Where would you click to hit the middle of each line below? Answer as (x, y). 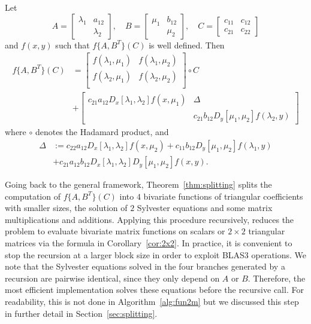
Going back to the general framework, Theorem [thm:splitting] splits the (138, 184)
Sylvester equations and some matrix (205, 208)
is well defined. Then (187, 45)
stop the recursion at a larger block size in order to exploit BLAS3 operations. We (156, 254)
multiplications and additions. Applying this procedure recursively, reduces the (150, 219)
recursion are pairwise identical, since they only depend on (112, 278)
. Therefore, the (277, 278)
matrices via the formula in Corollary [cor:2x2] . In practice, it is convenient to (149, 243)
